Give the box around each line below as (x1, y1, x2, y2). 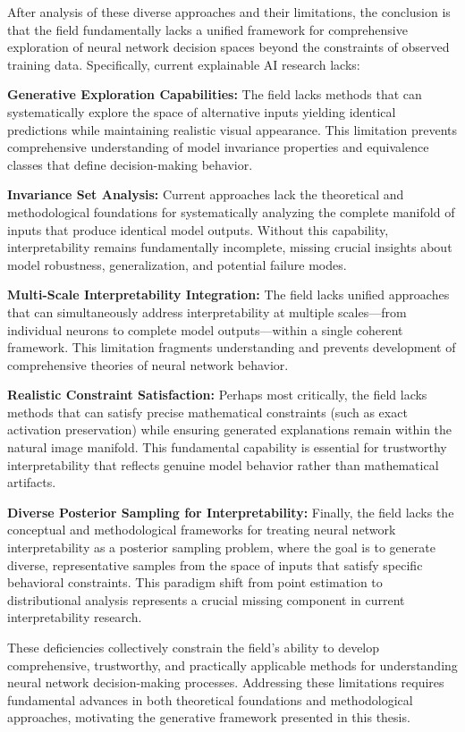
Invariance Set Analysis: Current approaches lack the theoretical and (7, 185, 404, 204)
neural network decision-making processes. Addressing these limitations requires (7, 673, 444, 692)
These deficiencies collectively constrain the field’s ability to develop (7, 638, 380, 656)
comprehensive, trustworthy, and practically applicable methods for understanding (7, 655, 458, 674)
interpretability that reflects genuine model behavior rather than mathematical (7, 455, 439, 474)
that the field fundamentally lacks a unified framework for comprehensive (7, 20, 408, 38)
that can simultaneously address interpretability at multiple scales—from (7, 302, 407, 321)
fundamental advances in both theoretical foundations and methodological (7, 690, 413, 709)
